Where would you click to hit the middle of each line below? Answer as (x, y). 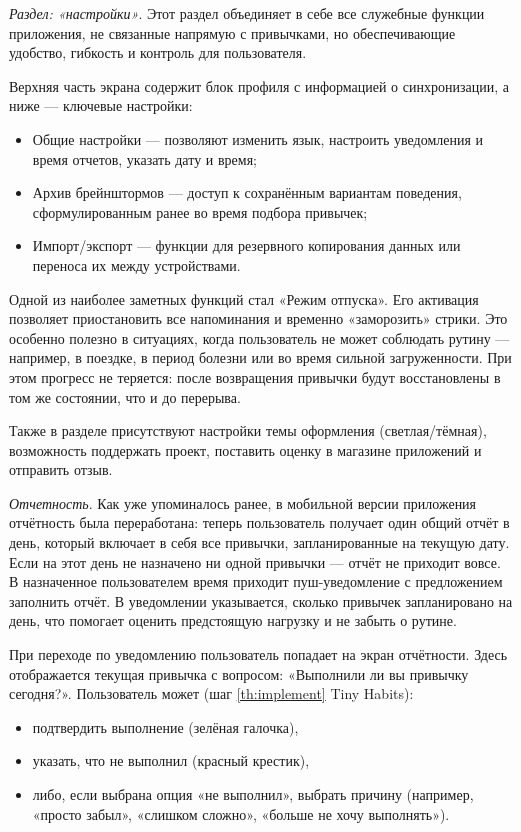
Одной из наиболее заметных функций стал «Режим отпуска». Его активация (244, 298)
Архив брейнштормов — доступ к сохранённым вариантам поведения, (247, 192)
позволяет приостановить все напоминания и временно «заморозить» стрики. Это (258, 318)
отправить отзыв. (61, 469)
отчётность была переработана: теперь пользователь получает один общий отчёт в (259, 522)
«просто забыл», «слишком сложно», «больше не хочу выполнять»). (241, 813)
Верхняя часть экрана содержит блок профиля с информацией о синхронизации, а (259, 85)
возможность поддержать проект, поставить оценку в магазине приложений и (245, 449)
